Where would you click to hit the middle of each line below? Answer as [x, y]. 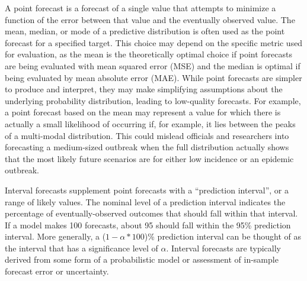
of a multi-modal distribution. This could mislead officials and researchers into [147, 135]
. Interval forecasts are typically [223, 248]
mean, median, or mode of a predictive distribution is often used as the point [145, 31]
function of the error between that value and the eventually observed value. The [150, 19]
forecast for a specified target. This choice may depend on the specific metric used [154, 42]
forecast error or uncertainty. [57, 271]
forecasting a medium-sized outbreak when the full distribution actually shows [147, 147]
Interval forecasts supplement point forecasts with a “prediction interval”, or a [147, 190]
